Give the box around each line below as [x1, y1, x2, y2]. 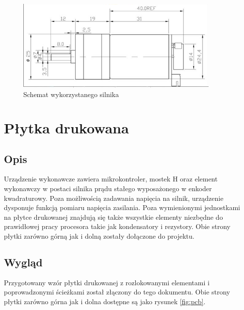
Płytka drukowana [4, 118, 129, 138]
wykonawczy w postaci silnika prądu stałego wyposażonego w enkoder [4, 183, 212, 194]
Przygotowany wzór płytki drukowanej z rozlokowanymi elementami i [4, 277, 210, 287]
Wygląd [4, 255, 43, 269]
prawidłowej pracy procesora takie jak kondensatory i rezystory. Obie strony [4, 221, 230, 231]
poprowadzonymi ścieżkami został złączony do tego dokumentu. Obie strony [4, 287, 230, 297]
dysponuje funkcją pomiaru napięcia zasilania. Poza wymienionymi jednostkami [4, 202, 241, 212]
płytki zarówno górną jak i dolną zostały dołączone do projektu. [4, 231, 195, 241]
